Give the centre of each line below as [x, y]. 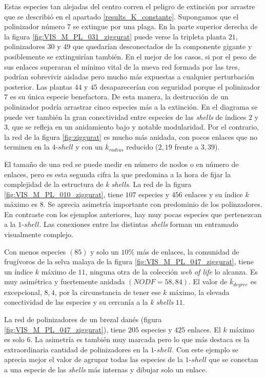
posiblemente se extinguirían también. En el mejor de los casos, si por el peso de [130, 56]
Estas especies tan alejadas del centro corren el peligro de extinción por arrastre [130, 6]
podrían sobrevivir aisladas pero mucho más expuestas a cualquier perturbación [129, 77]
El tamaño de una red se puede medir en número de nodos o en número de [121, 164]
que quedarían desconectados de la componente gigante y [162, 46]
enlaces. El [204, 329]
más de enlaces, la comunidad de [188, 251]
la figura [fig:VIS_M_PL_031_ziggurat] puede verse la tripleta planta [115, 36]
